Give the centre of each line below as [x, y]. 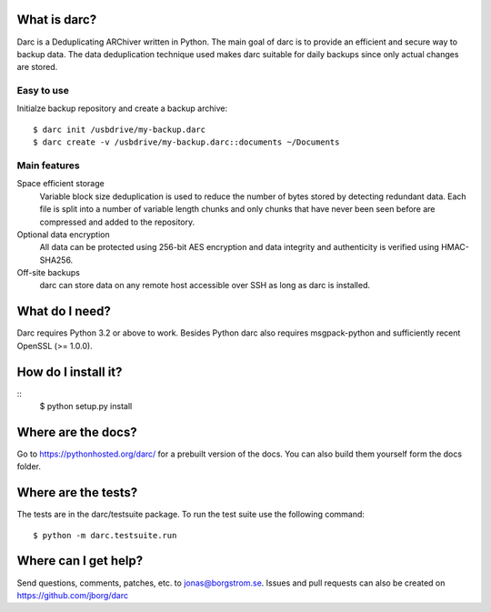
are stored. [37, 67]
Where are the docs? [77, 432]
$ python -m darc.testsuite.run [105, 535]
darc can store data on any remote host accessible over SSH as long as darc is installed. [205, 286]
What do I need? [64, 311]
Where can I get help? [80, 561]
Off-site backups [49, 273]
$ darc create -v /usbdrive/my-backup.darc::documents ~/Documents [186, 142]
